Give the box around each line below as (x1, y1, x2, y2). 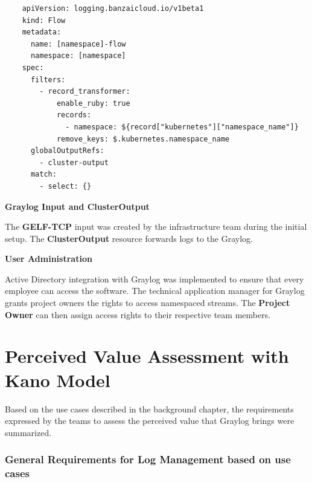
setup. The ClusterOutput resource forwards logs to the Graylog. (5, 232, 253, 244)
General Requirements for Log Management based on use (5, 452, 291, 467)
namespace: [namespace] (30, 51, 126, 60)
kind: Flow (22, 16, 66, 25)
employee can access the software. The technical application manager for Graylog (5, 284, 305, 297)
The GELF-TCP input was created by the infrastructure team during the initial (5, 220, 307, 233)
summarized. (5, 426, 52, 438)
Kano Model (5, 367, 110, 392)
